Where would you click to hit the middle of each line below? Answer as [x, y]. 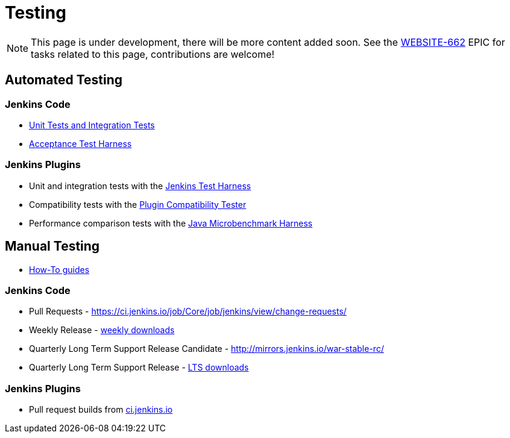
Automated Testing [64, 80]
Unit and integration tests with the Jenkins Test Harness [140, 186]
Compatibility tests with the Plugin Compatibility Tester [138, 204]
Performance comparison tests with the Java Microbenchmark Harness [171, 223]
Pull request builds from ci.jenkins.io [101, 410]
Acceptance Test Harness [80, 143]
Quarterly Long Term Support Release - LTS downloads [139, 368]
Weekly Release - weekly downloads [102, 330]
